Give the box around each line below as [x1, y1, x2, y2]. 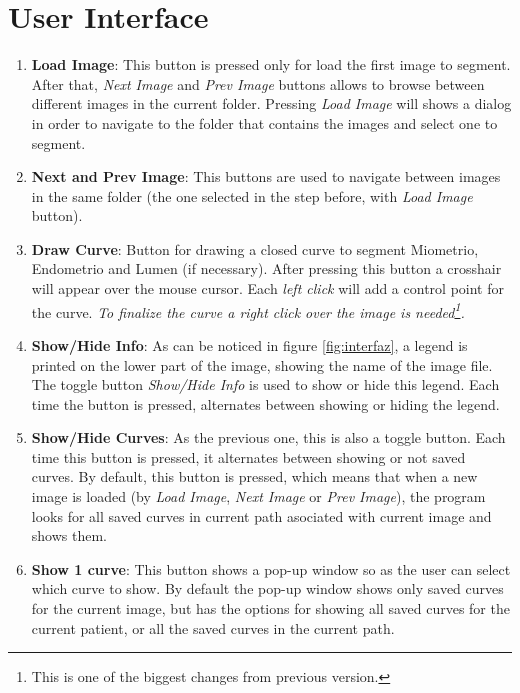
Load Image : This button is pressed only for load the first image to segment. [31, 54, 511, 75]
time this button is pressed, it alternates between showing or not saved [31, 446, 466, 467]
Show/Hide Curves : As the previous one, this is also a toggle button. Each [31, 427, 506, 448]
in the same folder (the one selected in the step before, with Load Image [31, 185, 473, 206]
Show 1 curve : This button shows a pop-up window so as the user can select [31, 558, 511, 579]
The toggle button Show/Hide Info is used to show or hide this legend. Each [31, 374, 500, 395]
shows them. [31, 525, 107, 546]
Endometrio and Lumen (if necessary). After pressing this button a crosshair [31, 258, 502, 279]
